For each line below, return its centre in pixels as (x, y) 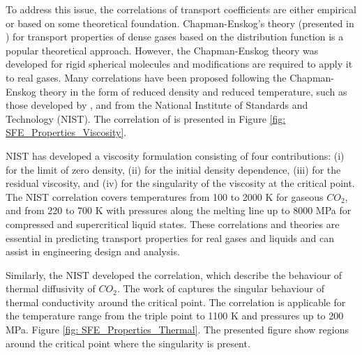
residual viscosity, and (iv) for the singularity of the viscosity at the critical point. (180, 183)
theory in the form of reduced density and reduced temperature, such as (193, 91)
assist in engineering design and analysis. (93, 251)
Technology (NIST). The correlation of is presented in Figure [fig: (146, 118)
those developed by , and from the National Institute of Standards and (157, 105)
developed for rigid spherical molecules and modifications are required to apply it (179, 64)
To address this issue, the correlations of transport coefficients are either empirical (181, 9)
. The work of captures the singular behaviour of (220, 288)
